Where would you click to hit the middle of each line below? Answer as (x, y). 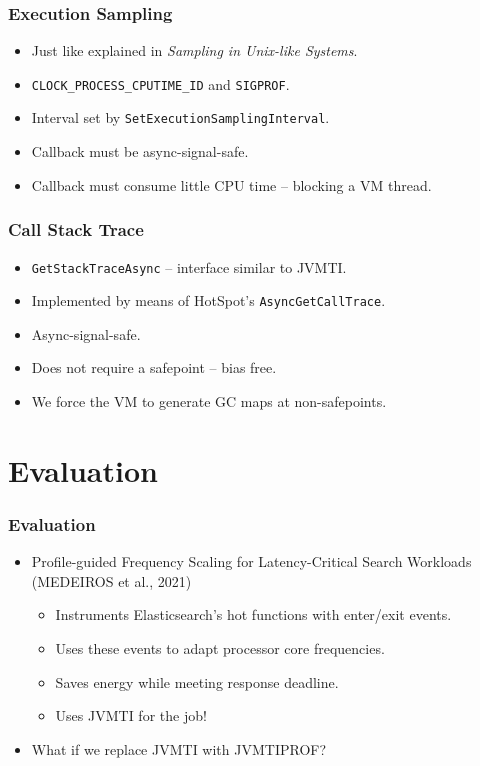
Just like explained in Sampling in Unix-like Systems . (194, 50)
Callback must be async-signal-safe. (140, 151)
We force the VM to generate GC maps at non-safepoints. (209, 401)
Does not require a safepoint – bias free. (154, 367)
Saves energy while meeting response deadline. (197, 681)
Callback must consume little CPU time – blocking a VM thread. (231, 184)
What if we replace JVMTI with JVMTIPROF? (179, 748)
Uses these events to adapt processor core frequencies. (220, 648)
